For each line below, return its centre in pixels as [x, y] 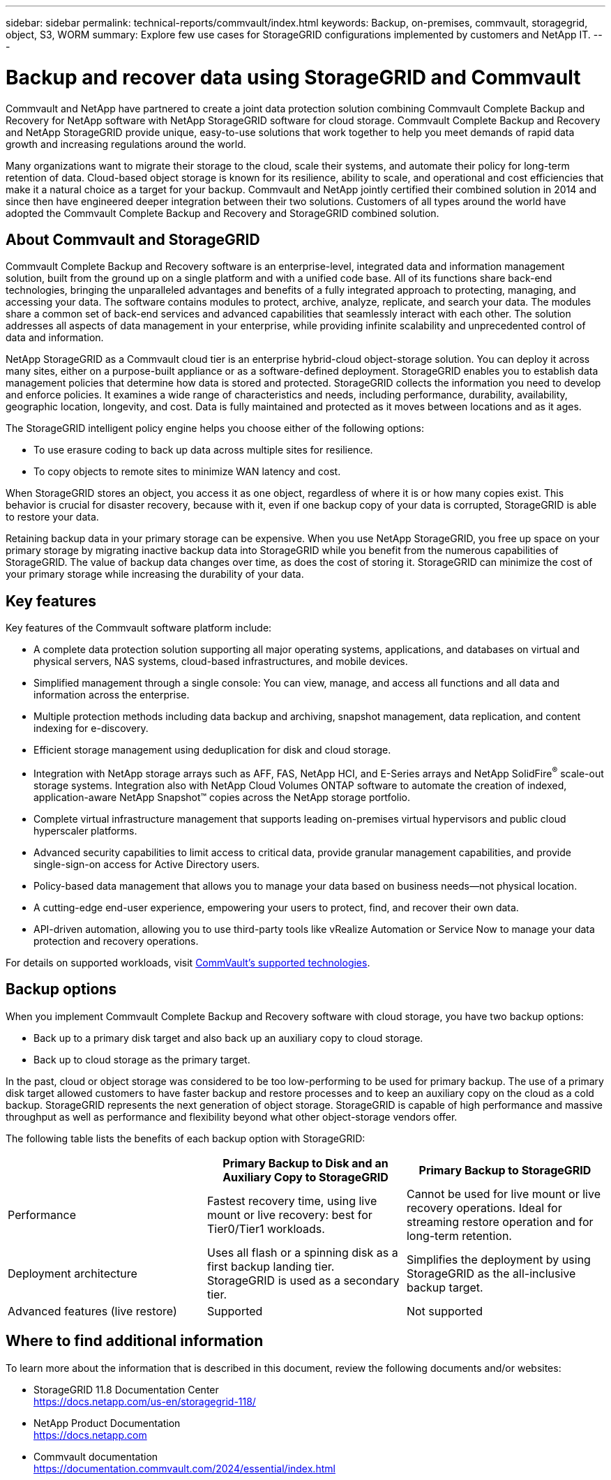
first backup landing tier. [271, 1266]
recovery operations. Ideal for [484, 1208]
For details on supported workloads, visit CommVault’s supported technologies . [188, 962]
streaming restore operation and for [500, 1221]
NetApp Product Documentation [107, 1423]
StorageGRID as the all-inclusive [491, 1273]
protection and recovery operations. [116, 941]
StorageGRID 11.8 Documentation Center [126, 1389]
